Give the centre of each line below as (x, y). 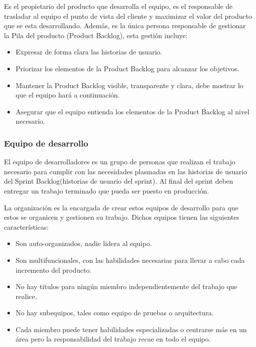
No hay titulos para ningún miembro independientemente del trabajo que (127, 286)
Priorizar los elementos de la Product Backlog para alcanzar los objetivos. (127, 68)
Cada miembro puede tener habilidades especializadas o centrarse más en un (131, 329)
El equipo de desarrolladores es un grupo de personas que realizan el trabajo (120, 162)
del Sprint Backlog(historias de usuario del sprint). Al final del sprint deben (119, 181)
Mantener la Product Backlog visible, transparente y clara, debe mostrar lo (129, 85)
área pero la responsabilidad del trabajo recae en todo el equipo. (113, 339)
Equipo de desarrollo (46, 143)
